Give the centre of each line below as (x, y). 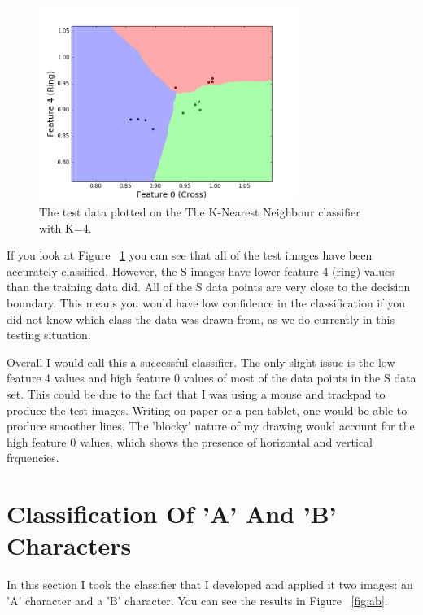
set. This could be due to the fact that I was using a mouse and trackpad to (196, 394)
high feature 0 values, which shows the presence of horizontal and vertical (190, 441)
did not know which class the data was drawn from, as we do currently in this (201, 318)
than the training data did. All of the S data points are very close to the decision (209, 287)
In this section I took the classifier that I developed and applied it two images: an (210, 584)
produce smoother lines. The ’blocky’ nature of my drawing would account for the (211, 426)
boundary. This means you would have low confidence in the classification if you (206, 303)
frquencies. (33, 458)
